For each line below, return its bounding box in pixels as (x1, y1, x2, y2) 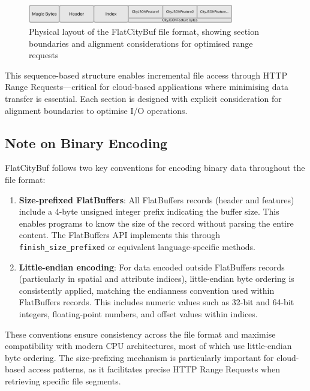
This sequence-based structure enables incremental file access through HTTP (5, 68, 288, 81)
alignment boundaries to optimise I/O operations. (5, 104, 188, 116)
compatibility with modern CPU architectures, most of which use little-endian (5, 339, 292, 352)
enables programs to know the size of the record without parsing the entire (19, 216, 294, 229)
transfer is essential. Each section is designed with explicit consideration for (5, 92, 282, 105)
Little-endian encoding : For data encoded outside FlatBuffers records (19, 260, 285, 273)
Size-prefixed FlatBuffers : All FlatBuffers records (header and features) (19, 193, 294, 206)
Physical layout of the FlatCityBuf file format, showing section (29, 25, 259, 38)
